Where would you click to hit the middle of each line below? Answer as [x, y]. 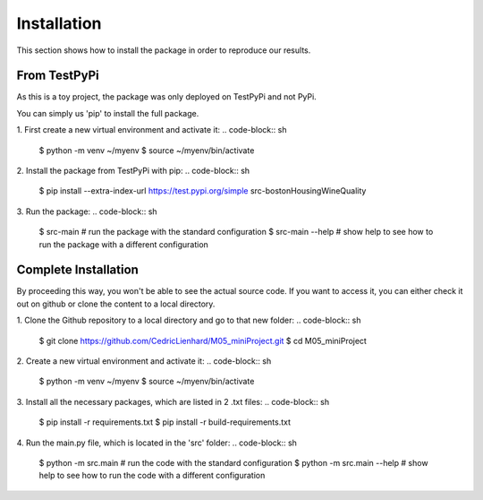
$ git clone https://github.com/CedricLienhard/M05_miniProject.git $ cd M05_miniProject [203, 341]
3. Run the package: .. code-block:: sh [87, 211]
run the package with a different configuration [124, 244]
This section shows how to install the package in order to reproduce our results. [164, 50]
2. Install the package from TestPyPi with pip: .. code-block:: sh [133, 171]
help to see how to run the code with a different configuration [152, 476]
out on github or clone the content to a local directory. [116, 304]
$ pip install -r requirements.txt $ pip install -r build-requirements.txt [165, 422]
